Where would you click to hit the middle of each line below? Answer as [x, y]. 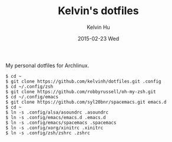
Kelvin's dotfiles [98, 11]
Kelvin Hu [98, 27]
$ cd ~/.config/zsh [29, 87]
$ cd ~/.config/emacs [32, 97]
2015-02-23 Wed [98, 38]
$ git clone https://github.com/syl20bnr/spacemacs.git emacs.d [86, 102]
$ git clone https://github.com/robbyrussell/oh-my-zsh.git [81, 92]
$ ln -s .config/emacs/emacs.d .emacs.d [56, 117]
